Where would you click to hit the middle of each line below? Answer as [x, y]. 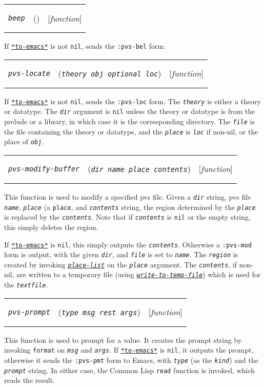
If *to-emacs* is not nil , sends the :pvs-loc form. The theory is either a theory [132, 101]
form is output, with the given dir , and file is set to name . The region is [121, 254]
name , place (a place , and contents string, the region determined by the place [130, 207]
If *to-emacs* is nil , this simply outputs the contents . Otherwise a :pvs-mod [128, 244]
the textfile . [26, 285]
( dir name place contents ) [139, 169]
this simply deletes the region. [51, 227]
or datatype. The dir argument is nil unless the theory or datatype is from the [130, 111]
